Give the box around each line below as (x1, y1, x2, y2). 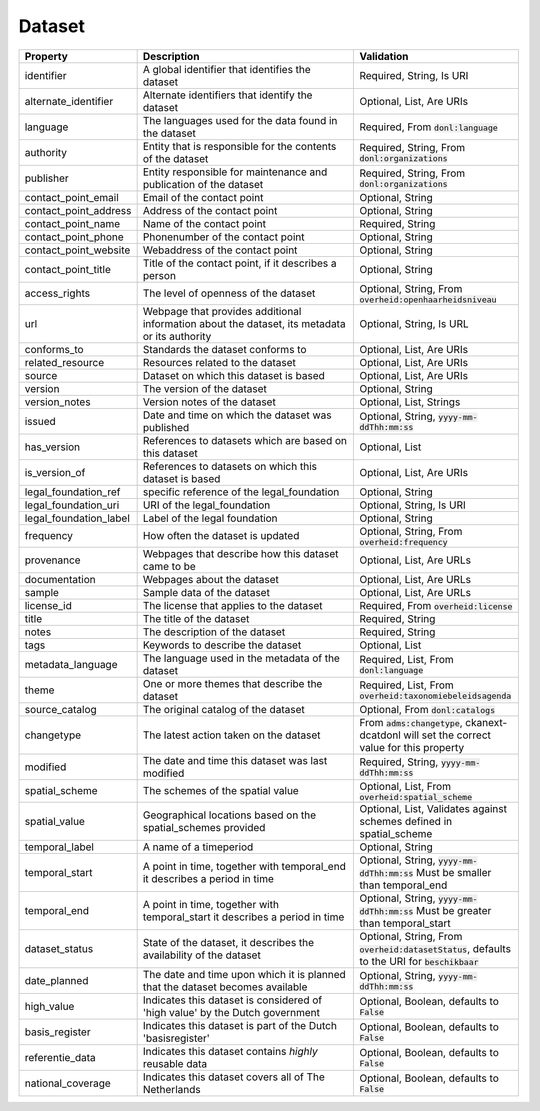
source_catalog (24, 702, 97, 716)
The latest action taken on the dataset (142, 728, 321, 742)
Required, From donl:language (359, 120, 499, 134)
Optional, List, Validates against (359, 801, 507, 815)
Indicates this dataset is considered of (142, 993, 323, 1007)
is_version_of (24, 465, 86, 479)
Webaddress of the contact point (142, 243, 298, 257)
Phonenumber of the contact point (142, 230, 305, 244)
